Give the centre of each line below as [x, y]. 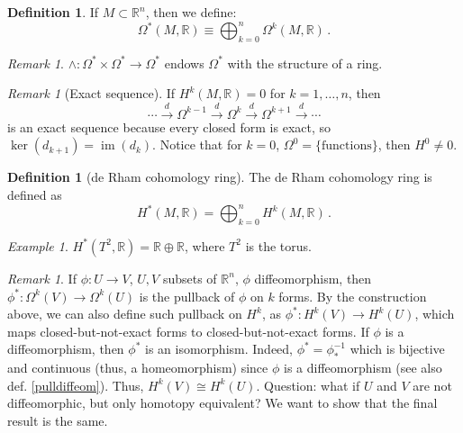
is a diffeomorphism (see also [363, 368]
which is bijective [397, 349]
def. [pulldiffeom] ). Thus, [76, 385]
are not [432, 385]
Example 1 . [38, 245]
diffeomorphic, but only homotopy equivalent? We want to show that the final [222, 403]
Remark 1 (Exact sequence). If [91, 93]
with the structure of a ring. [305, 63]
